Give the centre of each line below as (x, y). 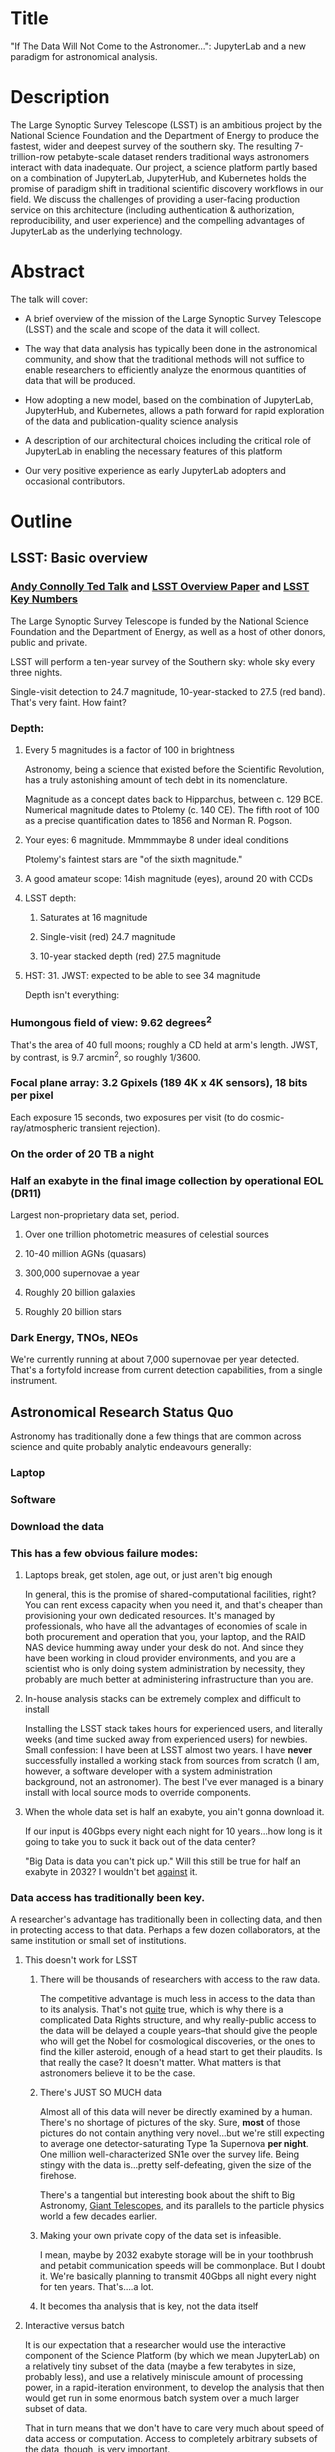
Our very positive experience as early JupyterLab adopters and (155, 470)
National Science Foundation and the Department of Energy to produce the (165, 135)
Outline (41, 521)
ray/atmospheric (44, 1128)
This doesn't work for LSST (81, 1960)
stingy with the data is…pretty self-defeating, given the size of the (175, 2165)
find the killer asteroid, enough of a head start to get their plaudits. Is (181, 2052)
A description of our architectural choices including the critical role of (168, 440)
